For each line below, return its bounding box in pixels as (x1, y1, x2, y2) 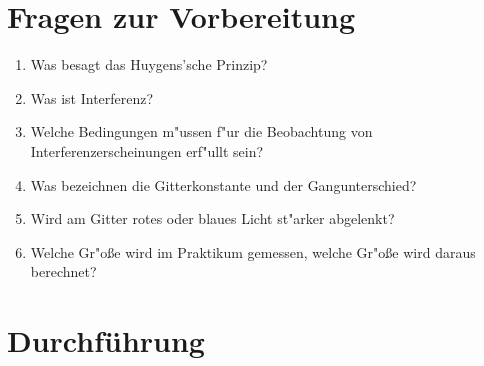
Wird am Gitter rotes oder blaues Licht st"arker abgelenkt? (30, 208, 395, 229)
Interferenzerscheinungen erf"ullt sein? (30, 140, 264, 161)
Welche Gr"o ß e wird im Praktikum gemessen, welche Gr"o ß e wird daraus (30, 241, 476, 262)
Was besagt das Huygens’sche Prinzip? (30, 54, 268, 75)
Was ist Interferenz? (30, 87, 154, 108)
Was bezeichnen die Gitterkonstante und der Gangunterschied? (30, 174, 417, 195)
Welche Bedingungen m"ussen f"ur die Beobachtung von (30, 121, 373, 142)
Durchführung (7, 320, 205, 361)
